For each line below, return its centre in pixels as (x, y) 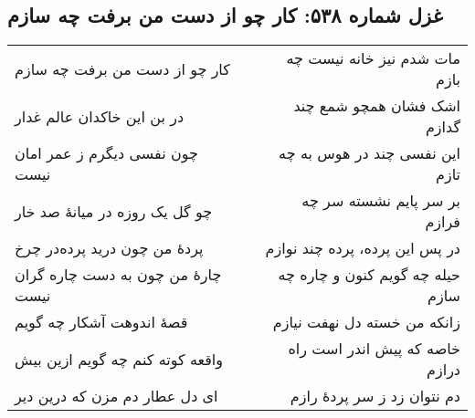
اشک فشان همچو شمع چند (377, 106)
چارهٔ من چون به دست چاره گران (118, 275)
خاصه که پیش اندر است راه (374, 349)
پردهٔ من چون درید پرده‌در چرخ (109, 248)
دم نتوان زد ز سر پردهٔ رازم (375, 396)
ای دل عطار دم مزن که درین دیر (116, 396)
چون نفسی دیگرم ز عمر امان (106, 153)
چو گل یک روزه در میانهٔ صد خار (114, 211)
